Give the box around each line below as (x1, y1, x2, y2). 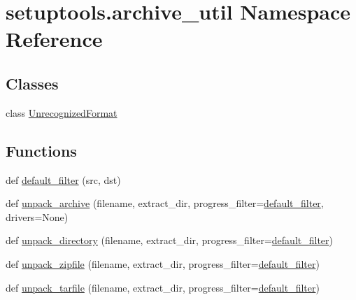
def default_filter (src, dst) (6, 172, 121, 187)
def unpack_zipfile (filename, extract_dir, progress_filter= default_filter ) (6, 256, 320, 271)
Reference (6, 24, 103, 53)
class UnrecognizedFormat (6, 105, 118, 120)
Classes (6, 72, 59, 94)
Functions (6, 139, 77, 161)
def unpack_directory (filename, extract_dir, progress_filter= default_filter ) (6, 233, 334, 248)
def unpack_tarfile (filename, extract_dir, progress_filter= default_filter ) (6, 280, 320, 294)
